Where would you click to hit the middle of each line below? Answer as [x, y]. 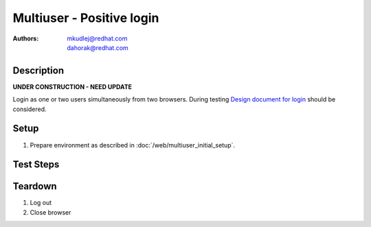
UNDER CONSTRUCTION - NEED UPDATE [72, 86]
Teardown [35, 186]
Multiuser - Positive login [86, 18]
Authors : [26, 38]
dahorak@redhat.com [98, 47]
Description [38, 70]
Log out [41, 203]
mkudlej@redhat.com [97, 38]
